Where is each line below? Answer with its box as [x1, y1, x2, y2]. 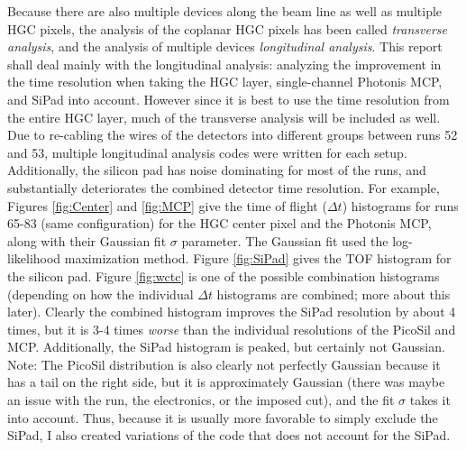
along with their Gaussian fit [7, 231, 167, 250]
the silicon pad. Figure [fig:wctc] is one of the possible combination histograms [7, 266, 440, 285]
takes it [409, 390, 451, 409]
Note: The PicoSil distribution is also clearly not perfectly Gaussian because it [7, 354, 441, 373]
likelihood [7, 249, 61, 268]
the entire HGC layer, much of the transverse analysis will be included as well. [7, 107, 441, 126]
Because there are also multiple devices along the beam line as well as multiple [7, 2, 443, 20]
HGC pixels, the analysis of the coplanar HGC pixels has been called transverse [7, 19, 447, 38]
